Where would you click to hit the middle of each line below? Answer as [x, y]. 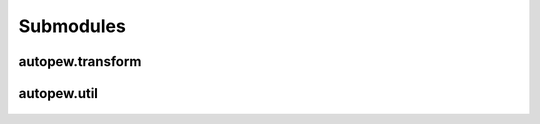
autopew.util [58, 93]
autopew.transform [80, 61]
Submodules [72, 26]
